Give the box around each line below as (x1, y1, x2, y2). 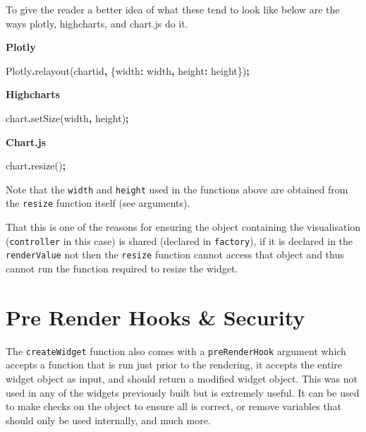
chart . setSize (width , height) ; (6, 110, 129, 125)
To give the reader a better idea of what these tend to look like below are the (6, 2, 340, 16)
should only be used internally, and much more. (6, 412, 211, 427)
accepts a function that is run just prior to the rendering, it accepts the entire (6, 357, 342, 372)
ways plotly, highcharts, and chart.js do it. (6, 16, 188, 30)
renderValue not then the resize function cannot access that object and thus (6, 247, 344, 262)
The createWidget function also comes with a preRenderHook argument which (6, 343, 346, 358)
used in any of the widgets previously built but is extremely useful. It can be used (6, 385, 360, 400)
